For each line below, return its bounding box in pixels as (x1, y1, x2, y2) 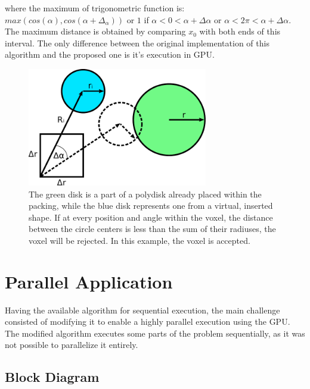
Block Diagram (5, 368, 100, 386)
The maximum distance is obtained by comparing (5, 25, 186, 37)
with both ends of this (199, 25, 281, 37)
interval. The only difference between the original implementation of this (5, 36, 269, 49)
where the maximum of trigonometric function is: (5, 2, 185, 14)
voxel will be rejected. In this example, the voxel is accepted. (29, 234, 250, 246)
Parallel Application (5, 269, 173, 293)
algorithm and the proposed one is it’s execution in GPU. (5, 48, 215, 61)
